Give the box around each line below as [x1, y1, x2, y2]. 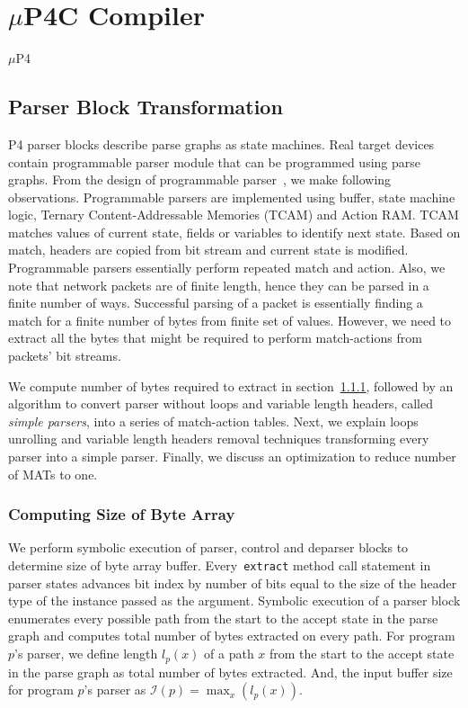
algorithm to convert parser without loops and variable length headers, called [8, 394, 433, 413]
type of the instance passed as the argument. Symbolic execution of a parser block [8, 591, 461, 610]
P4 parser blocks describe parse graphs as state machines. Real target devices [8, 134, 435, 153]
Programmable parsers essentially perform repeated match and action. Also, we [8, 258, 446, 277]
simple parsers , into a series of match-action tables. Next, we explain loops [8, 411, 419, 430]
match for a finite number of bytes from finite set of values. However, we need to [8, 310, 452, 329]
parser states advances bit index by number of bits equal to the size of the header [8, 573, 457, 592]
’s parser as [84, 680, 146, 699]
